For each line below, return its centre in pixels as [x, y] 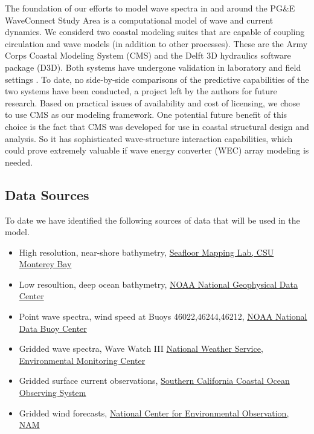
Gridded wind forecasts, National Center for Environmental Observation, [154, 413]
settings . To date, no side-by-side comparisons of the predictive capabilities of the [157, 79]
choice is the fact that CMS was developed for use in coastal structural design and [157, 126]
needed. [19, 162]
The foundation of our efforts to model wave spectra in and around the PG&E [150, 8]
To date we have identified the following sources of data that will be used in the [152, 220]
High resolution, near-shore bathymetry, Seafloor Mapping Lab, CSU [146, 252]
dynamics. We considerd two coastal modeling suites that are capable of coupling [155, 32]
